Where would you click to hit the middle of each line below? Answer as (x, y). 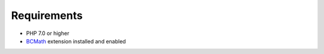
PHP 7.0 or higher (48, 33)
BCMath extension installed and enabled (76, 41)
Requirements (47, 15)
